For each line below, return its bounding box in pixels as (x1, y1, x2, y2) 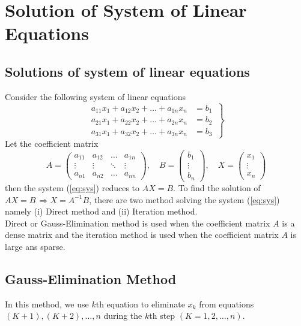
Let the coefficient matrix (5, 137, 99, 150)
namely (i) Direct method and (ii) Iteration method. (5, 205, 198, 218)
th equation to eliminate (96, 297, 185, 310)
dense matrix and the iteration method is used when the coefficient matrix (5, 228, 279, 241)
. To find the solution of (173, 181, 261, 194)
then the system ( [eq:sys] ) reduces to (5, 181, 140, 194)
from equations (199, 297, 254, 310)
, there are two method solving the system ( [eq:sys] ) (89, 193, 280, 206)
